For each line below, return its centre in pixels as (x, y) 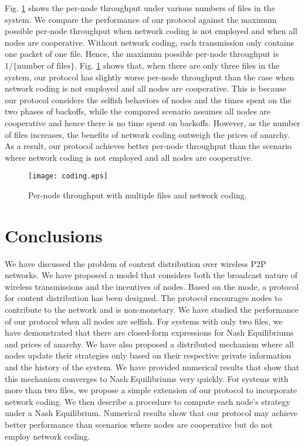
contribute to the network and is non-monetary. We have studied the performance (152, 310)
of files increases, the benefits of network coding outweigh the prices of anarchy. (147, 134)
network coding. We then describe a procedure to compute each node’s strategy (148, 401)
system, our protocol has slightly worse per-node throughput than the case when (150, 77)
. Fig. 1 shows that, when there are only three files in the (177, 65)
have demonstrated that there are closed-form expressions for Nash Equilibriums (149, 332)
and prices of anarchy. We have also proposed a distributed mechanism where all (149, 344)
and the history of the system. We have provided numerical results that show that (152, 367)
